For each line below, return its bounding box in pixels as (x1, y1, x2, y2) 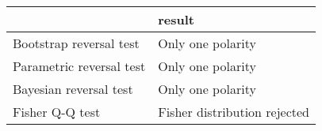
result (158, 10, 194, 28)
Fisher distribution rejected (158, 103, 310, 121)
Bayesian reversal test (13, 80, 133, 98)
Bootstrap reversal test (13, 34, 140, 52)
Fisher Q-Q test (13, 103, 101, 121)
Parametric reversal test (13, 57, 146, 75)
